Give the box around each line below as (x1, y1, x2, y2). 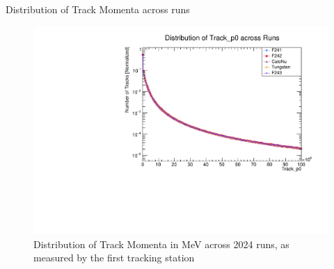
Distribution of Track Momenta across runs (6, 2, 190, 16)
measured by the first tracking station (33, 250, 195, 265)
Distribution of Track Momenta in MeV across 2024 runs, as (33, 236, 289, 251)
